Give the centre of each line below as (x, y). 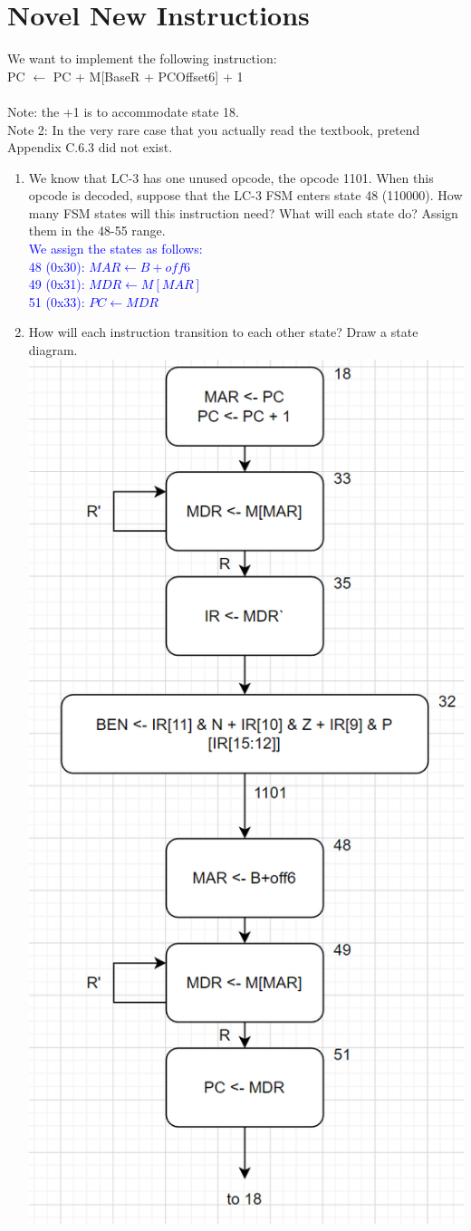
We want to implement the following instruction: (142, 58)
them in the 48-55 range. (97, 231)
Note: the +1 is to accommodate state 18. (123, 111)
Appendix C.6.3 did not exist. (90, 147)
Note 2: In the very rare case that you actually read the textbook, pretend (214, 129)
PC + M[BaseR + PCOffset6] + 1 (148, 76)
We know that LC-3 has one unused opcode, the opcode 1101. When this (231, 177)
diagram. (53, 350)
